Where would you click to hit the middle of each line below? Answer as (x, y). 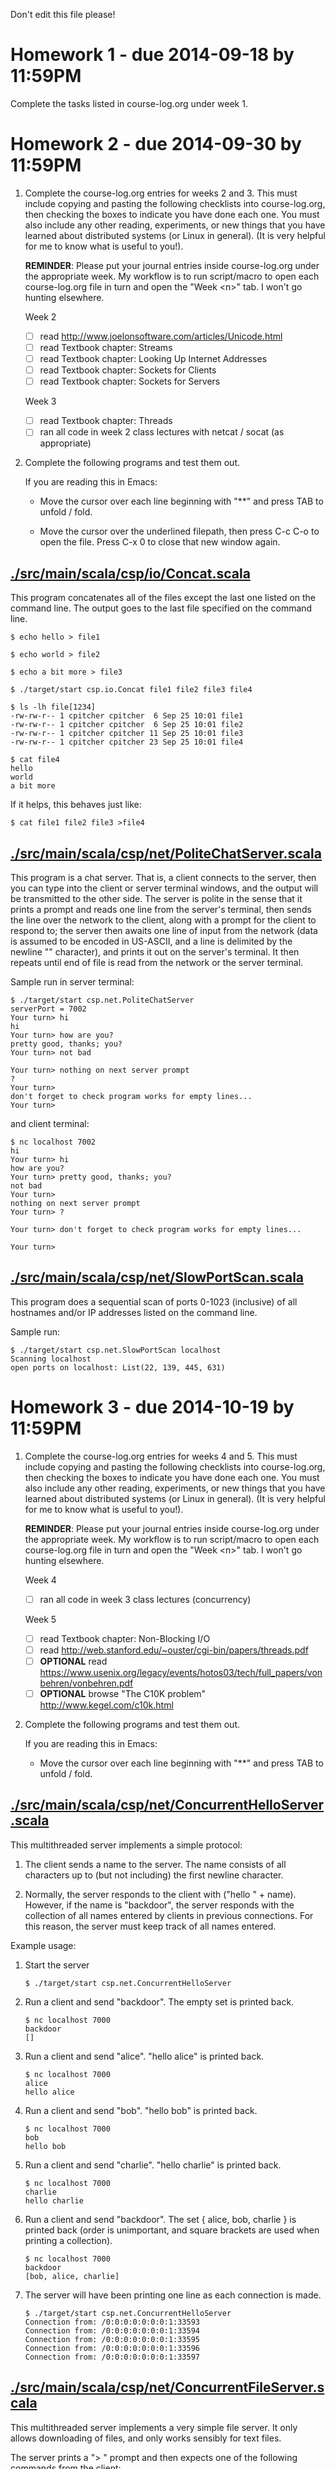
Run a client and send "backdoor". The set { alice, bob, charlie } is (160, 2219)
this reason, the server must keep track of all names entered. (150, 1926)
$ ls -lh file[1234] (53, 707)
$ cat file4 (35, 760)
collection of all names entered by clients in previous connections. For (169, 1915)
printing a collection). (68, 2240)
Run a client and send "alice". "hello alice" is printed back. (144, 2056)
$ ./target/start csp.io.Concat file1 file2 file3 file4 (131, 690)
